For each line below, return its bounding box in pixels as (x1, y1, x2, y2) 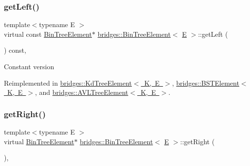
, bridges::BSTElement (172, 77, 239, 88)
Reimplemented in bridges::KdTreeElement (4, 77, 132, 88)
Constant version (4, 61, 54, 71)
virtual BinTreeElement (4, 136, 74, 146)
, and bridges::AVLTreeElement (35, 87, 128, 97)
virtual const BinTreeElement (4, 29, 92, 39)
